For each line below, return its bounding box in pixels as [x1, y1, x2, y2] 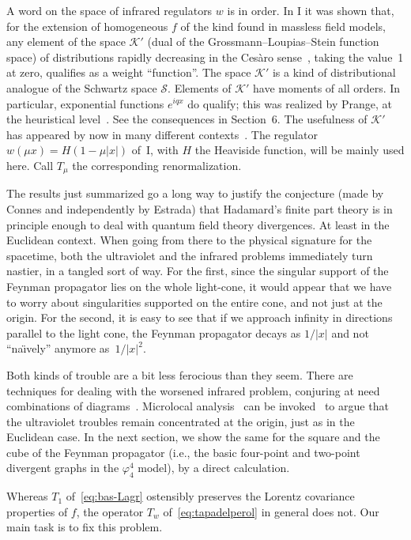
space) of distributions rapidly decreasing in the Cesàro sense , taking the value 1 [6, 48, 404, 65]
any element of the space [6, 33, 126, 50]
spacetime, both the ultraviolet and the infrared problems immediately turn [6, 247, 373, 263]
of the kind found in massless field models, [180, 17, 386, 34]
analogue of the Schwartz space [6, 79, 157, 96]
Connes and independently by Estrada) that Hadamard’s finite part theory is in [6, 200, 393, 217]
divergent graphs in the [6, 459, 119, 476]
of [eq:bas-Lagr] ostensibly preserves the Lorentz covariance [66, 488, 355, 504]
